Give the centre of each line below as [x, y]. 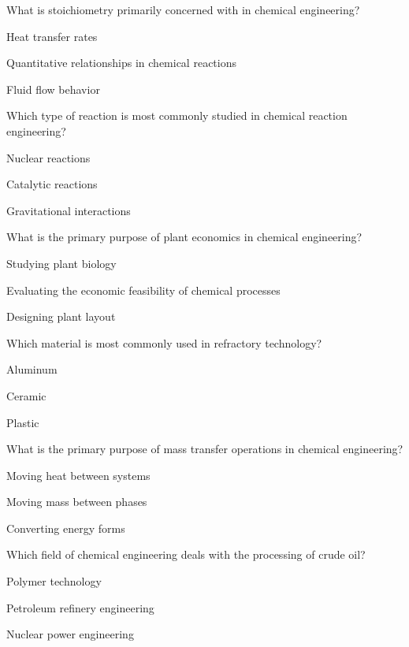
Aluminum [32, 369]
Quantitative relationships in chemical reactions [121, 63]
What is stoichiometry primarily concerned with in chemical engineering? [183, 9]
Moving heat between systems [78, 475]
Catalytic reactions [52, 184]
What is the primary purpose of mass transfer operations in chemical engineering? [205, 449]
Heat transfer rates [52, 36]
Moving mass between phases [77, 502]
